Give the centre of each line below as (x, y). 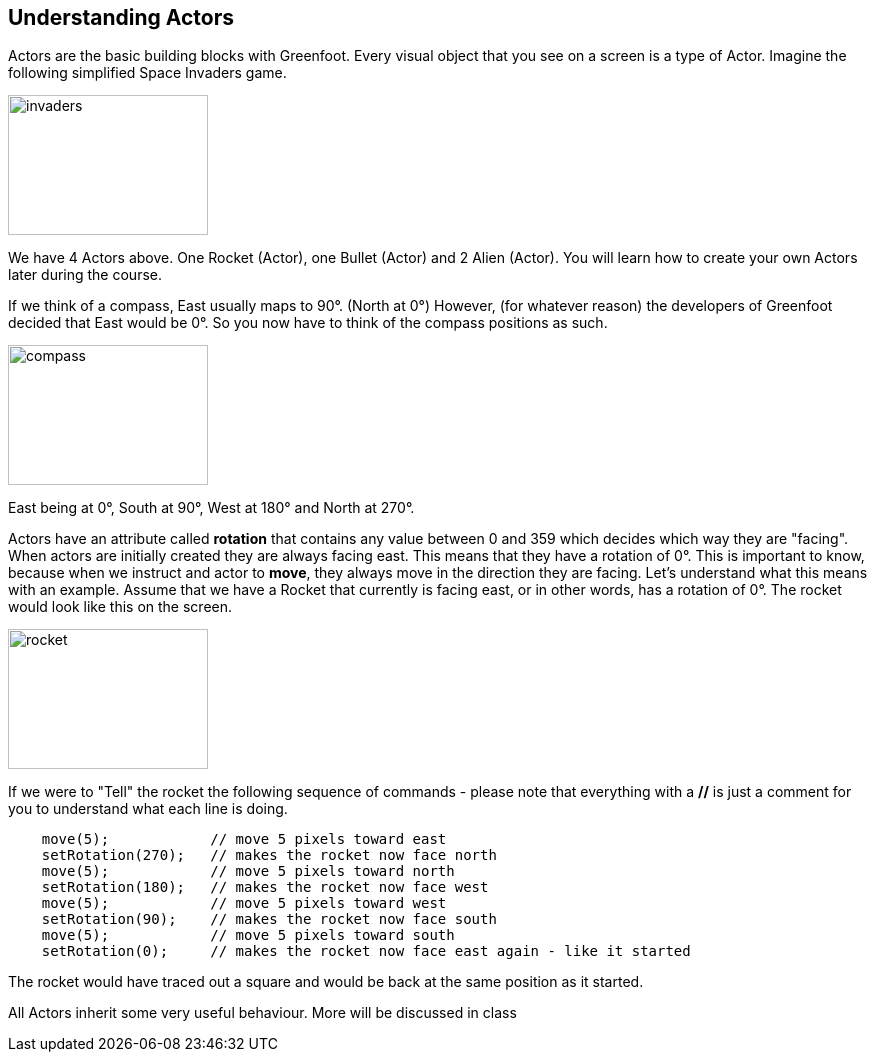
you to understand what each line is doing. (148, 809)
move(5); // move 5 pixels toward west (244, 903)
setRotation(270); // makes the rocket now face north (269, 855)
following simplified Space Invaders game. (147, 73)
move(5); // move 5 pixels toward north (248, 871)
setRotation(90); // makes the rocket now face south (269, 919)
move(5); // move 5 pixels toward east (244, 839)
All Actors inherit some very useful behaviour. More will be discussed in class (262, 1013)
